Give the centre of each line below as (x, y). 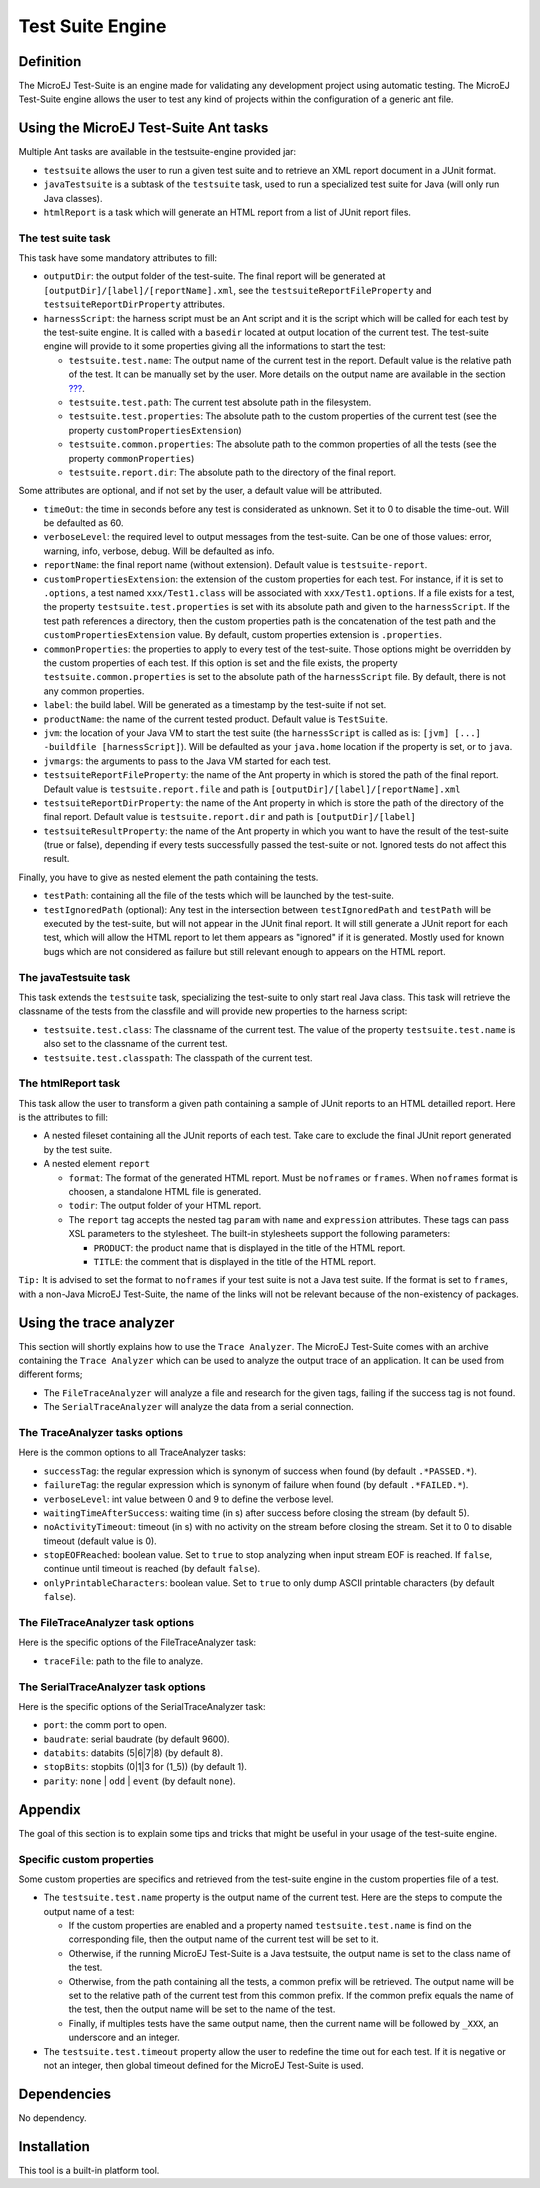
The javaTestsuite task (74, 977)
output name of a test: (89, 1911)
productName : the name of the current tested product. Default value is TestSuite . (216, 719)
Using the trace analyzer (96, 1322)
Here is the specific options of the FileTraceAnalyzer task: (137, 1642)
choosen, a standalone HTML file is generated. (165, 1191)
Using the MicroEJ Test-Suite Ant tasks (143, 128)
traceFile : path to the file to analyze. (123, 1661)
